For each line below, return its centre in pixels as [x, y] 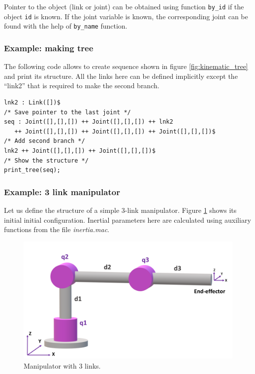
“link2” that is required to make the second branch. [82, 85]
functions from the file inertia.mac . [57, 229]
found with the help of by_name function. [66, 26]
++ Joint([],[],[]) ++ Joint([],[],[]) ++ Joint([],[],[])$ [115, 131]
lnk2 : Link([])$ [32, 102]
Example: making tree [49, 48]
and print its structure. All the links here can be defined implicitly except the [121, 76]
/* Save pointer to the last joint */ [67, 112]
